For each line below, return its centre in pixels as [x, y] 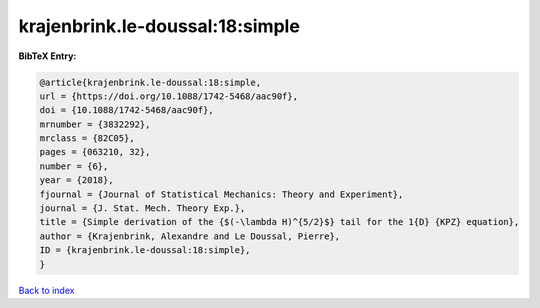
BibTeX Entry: [47, 56]
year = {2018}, [76, 180]
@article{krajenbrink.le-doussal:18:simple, [150, 82]
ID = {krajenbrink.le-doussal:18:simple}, [145, 250]
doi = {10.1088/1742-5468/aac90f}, [126, 110]
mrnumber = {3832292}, [95, 124]
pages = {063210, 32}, [95, 152]
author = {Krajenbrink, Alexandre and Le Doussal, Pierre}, [190, 236]
